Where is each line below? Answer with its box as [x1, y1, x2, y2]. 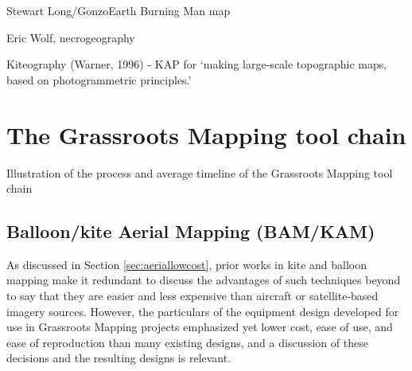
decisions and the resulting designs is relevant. [6, 350, 231, 366]
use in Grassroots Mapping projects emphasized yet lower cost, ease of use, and [6, 318, 393, 335]
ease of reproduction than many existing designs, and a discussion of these [6, 334, 368, 350]
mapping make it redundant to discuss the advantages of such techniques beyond [6, 271, 401, 288]
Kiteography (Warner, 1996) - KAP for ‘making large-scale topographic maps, [6, 56, 387, 72]
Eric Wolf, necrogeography [6, 29, 135, 45]
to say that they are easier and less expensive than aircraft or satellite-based [6, 287, 379, 304]
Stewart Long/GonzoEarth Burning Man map [6, 2, 231, 18]
